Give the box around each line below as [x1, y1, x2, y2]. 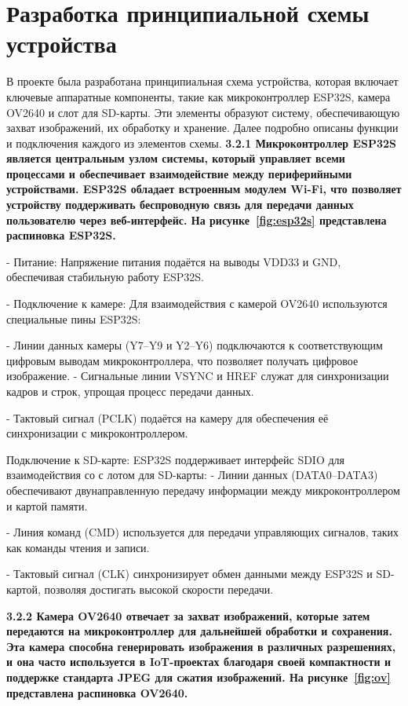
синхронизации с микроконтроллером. [6, 425, 188, 441]
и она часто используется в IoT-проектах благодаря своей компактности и [6, 653, 391, 670]
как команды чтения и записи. [6, 539, 150, 555]
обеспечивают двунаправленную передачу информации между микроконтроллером [6, 481, 400, 498]
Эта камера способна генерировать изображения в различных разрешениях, [6, 638, 396, 654]
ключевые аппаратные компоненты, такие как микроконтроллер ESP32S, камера [6, 88, 391, 104]
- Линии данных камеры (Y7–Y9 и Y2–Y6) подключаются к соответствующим [6, 337, 383, 353]
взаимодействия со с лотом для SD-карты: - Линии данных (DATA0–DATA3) [6, 466, 378, 483]
